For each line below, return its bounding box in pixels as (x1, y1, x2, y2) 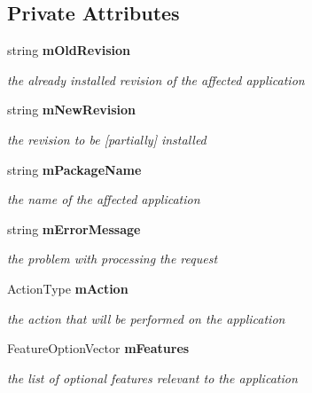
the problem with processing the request (7, 249, 218, 268)
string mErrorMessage (7, 219, 141, 238)
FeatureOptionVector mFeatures (7, 339, 190, 358)
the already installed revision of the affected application (7, 70, 305, 89)
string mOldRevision (7, 41, 130, 59)
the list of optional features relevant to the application (7, 368, 298, 387)
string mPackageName (7, 160, 142, 178)
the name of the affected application (7, 190, 200, 208)
